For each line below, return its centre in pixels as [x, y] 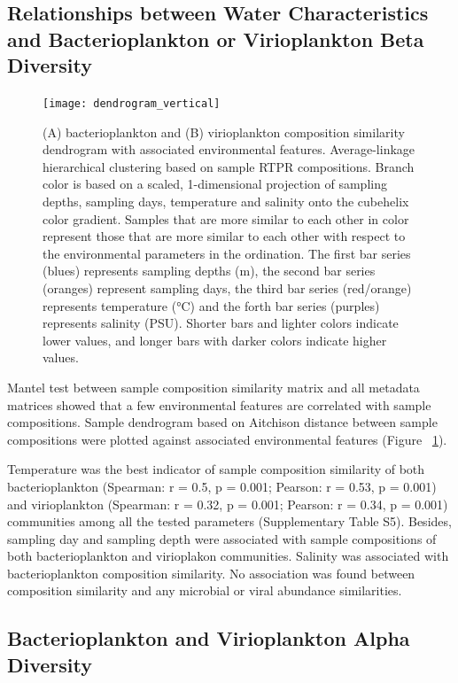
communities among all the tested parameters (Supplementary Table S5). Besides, [229, 521]
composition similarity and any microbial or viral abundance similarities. [205, 590]
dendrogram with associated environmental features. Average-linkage [229, 149]
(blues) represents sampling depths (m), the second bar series [209, 271]
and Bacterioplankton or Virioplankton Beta [216, 39]
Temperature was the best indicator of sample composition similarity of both [216, 469]
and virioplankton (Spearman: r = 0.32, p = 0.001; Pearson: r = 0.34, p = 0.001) [228, 504]
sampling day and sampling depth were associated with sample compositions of [222, 538]
